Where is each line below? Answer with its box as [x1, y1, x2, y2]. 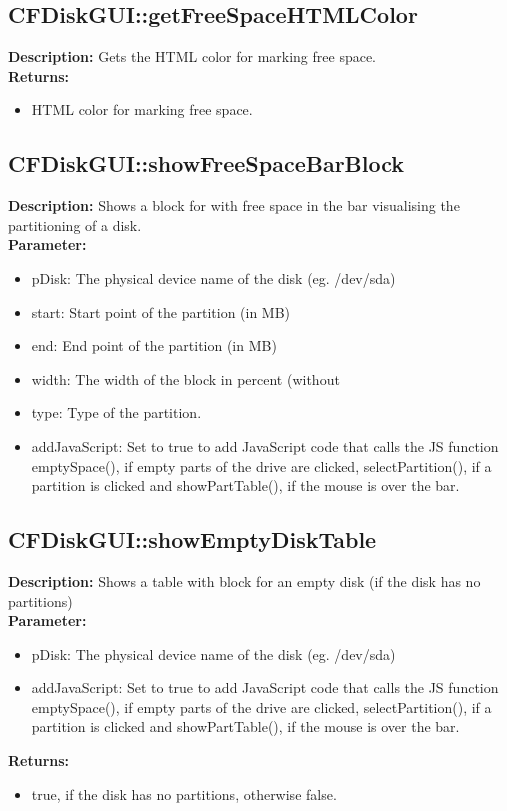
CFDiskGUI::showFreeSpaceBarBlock [8, 148, 405, 179]
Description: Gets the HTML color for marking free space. [8, 46, 377, 67]
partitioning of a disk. [8, 214, 142, 235]
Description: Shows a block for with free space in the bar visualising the [8, 195, 460, 216]
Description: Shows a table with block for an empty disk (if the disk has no [8, 570, 481, 591]
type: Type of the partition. [31, 402, 202, 423]
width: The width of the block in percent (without [31, 368, 340, 389]
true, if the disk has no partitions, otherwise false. [31, 783, 337, 804]
